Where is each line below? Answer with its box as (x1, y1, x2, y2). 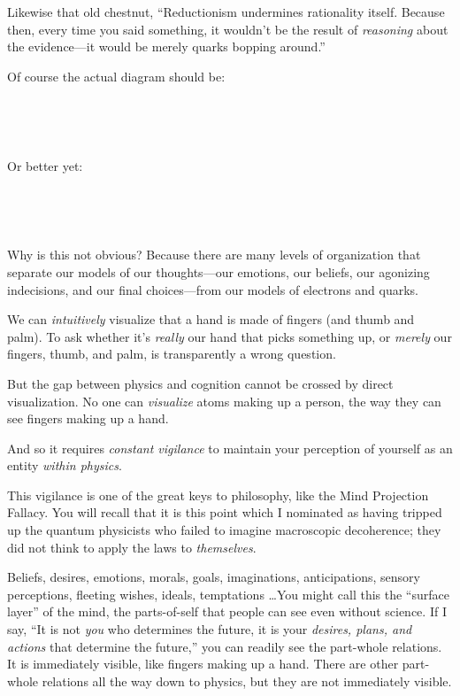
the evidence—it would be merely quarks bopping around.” (7, 37, 326, 56)
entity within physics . (7, 456, 122, 475)
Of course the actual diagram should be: (7, 66, 226, 85)
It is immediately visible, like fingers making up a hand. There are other (7, 654, 399, 673)
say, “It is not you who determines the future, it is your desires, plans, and (7, 620, 412, 638)
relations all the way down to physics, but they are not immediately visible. (42, 671, 452, 690)
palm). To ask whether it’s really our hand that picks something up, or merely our (7, 327, 452, 345)
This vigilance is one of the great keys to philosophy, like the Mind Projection (7, 485, 429, 504)
